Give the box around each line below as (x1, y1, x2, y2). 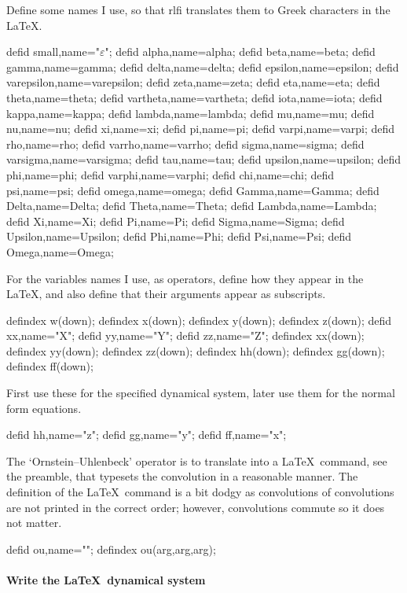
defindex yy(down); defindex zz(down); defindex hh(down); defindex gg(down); (6, 342, 385, 359)
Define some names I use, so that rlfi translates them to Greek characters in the (6, 2, 390, 17)
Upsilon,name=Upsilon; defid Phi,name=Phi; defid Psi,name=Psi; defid (6, 228, 352, 245)
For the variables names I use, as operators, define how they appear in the (6, 270, 364, 286)
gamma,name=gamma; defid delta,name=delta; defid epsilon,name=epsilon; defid (6, 58, 399, 75)
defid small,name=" (6, 43, 100, 60)
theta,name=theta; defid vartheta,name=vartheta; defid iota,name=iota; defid (6, 89, 383, 105)
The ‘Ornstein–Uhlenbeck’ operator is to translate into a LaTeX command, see (6, 452, 387, 469)
